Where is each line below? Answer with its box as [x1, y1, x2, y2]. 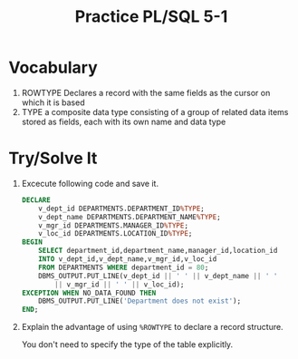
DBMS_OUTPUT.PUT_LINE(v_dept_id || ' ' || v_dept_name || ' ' [38, 271, 278, 280]
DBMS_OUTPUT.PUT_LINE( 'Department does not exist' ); [38, 296, 242, 306]
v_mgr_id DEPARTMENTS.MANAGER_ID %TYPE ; [38, 220, 189, 230]
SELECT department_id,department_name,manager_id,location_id [38, 247, 278, 256]
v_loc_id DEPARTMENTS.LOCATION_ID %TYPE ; [38, 229, 193, 238]
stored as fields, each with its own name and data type [21, 116, 226, 127]
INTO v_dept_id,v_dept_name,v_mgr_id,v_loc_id [38, 255, 217, 264]
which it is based [21, 97, 85, 108]
